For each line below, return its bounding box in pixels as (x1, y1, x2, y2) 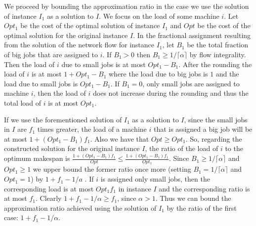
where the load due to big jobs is (109, 69, 208, 79)
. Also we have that (90, 133, 149, 144)
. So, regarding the (185, 133, 242, 144)
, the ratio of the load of (145, 143, 218, 153)
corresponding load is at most (4, 183, 94, 193)
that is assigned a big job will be (153, 124, 253, 134)
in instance (118, 183, 151, 193)
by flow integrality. (189, 49, 246, 59)
